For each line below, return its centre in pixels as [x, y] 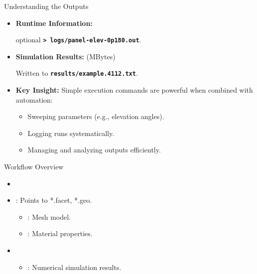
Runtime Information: [54, 23]
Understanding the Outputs [46, 6]
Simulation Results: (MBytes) [65, 56]
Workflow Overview [34, 167]
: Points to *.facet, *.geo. [54, 200]
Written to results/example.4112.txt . [77, 73]
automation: [34, 99]
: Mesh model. [49, 216]
